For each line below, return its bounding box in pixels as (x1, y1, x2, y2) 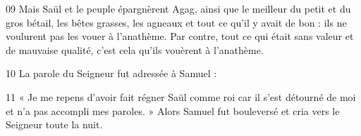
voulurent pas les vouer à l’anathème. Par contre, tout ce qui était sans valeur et (6, 29, 354, 43)
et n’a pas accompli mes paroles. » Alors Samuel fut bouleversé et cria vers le (6, 103, 340, 118)
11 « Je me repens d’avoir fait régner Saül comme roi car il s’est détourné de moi (6, 89, 356, 104)
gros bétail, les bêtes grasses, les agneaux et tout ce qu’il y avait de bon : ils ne (6, 15, 347, 29)
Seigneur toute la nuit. (6, 117, 103, 132)
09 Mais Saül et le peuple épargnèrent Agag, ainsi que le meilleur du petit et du (6, 1, 351, 15)
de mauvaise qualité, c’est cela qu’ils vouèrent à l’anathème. (6, 42, 264, 57)
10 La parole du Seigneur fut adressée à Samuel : (6, 66, 217, 81)
